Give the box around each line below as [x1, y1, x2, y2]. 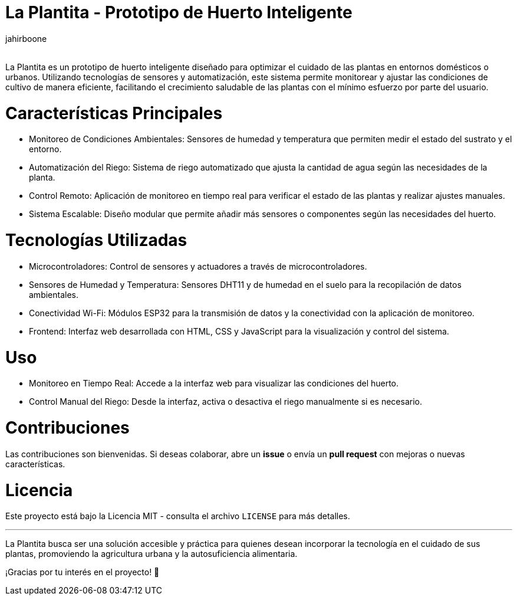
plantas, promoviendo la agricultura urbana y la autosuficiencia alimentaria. [5, 549, 298, 559]
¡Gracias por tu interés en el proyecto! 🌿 [5, 567, 160, 578]
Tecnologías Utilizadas [5, 230, 187, 250]
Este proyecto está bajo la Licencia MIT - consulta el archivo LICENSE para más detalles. [5, 511, 350, 522]
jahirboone [5, 33, 47, 44]
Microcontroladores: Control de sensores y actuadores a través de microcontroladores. [29, 261, 367, 271]
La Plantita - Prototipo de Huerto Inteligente [5, 2, 353, 22]
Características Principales [5, 103, 223, 123]
